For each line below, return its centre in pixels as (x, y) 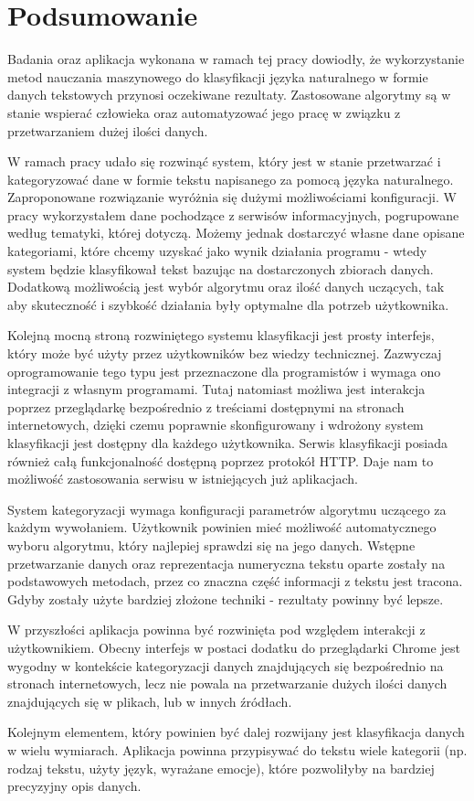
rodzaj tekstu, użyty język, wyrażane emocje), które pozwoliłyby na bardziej (221, 768)
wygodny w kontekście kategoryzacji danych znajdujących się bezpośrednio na (226, 665)
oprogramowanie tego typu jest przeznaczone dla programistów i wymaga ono (224, 371)
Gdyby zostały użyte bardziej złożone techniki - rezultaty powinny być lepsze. (226, 598)
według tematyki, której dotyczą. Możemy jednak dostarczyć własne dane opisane (236, 233)
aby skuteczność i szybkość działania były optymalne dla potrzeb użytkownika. (228, 304)
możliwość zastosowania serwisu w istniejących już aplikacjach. (183, 479)
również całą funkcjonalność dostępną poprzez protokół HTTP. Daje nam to (221, 460)
